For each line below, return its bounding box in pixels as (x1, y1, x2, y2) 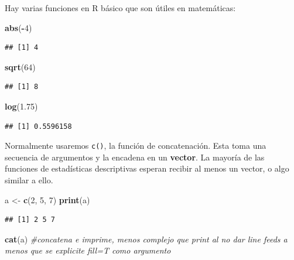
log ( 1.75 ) (5, 100, 38, 112)
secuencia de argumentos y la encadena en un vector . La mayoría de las (5, 150, 265, 163)
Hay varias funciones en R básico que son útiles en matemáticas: (5, 2, 236, 13)
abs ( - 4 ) (5, 21, 32, 33)
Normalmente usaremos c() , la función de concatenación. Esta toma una (5, 139, 266, 152)
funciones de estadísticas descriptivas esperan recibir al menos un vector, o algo (5, 162, 289, 175)
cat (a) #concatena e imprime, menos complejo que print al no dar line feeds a (5, 232, 288, 245)
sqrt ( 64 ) (5, 60, 36, 73)
